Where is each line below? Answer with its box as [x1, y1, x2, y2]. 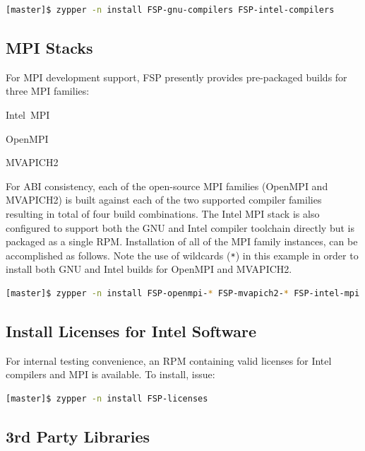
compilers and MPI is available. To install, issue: [6, 367, 215, 382]
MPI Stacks [6, 36, 93, 58]
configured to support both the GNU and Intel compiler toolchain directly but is [6, 220, 354, 235]
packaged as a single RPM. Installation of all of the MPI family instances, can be [6, 234, 358, 249]
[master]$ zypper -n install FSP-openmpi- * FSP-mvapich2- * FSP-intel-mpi [6, 288, 360, 298]
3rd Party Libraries [6, 425, 150, 447]
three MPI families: [6, 83, 90, 98]
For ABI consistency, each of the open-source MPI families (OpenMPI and [6, 178, 328, 193]
